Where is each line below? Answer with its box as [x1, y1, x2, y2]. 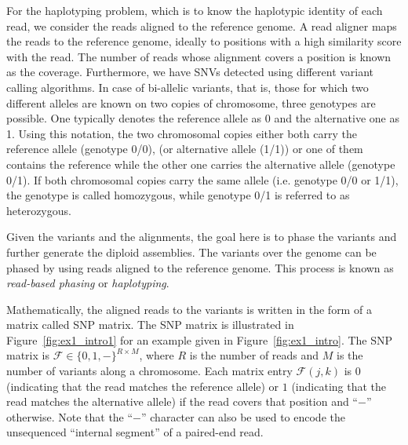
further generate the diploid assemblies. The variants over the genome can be [6, 243, 377, 260]
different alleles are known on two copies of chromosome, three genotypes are [6, 94, 376, 111]
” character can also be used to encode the [141, 408, 345, 425]
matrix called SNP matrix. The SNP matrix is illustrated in [6, 316, 294, 333]
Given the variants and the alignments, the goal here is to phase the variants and [6, 228, 397, 245]
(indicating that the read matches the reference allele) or [6, 378, 279, 394]
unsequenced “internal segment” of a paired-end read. [6, 424, 264, 440]
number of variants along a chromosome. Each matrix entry [6, 363, 293, 379]
